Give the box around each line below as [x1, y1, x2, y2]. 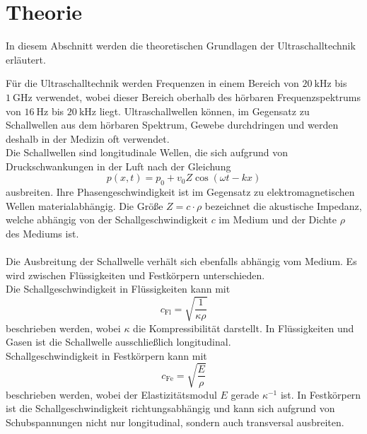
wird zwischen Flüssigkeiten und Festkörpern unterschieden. [6, 267, 265, 282]
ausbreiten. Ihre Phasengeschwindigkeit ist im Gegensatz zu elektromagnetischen [6, 184, 355, 199]
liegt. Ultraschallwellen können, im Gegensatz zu [99, 103, 310, 118]
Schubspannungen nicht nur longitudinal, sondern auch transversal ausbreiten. [6, 415, 344, 430]
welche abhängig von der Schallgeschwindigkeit [6, 212, 208, 227]
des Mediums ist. [6, 226, 79, 241]
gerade [231, 387, 260, 401]
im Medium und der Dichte [219, 212, 337, 227]
